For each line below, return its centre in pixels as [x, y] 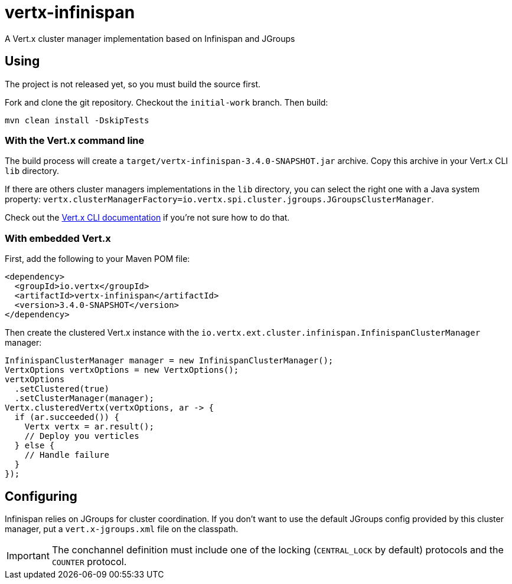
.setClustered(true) [62, 389]
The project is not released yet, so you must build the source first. [133, 84]
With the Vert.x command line [75, 140]
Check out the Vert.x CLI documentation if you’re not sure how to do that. [147, 218]
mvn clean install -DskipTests [77, 120]
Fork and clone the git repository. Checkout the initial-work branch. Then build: [167, 102]
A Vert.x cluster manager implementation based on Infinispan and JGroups [150, 38]
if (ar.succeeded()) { [67, 417]
